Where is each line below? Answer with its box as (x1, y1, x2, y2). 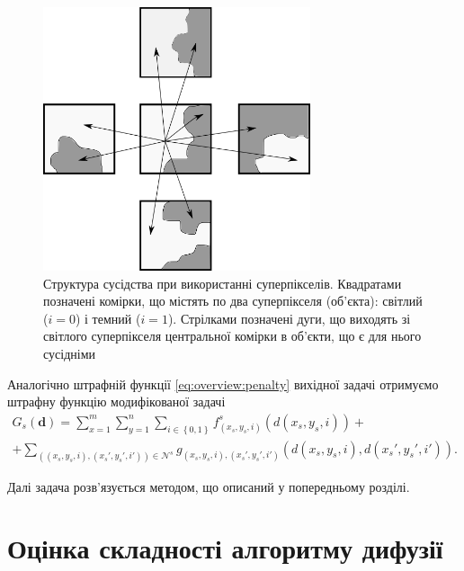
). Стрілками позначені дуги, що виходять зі (167, 308, 411, 327)
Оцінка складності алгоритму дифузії (7, 530, 443, 567)
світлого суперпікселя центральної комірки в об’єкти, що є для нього (43, 326, 422, 345)
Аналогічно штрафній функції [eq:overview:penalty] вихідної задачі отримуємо (7, 374, 439, 393)
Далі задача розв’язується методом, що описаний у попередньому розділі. (7, 477, 410, 495)
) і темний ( (75, 308, 141, 327)
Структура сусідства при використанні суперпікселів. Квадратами (43, 273, 402, 292)
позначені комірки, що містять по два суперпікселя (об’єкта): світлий (43, 291, 423, 310)
